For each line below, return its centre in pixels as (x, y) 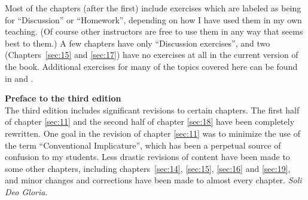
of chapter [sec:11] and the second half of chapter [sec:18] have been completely (150, 121)
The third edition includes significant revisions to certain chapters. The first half (152, 110)
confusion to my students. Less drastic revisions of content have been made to (147, 157)
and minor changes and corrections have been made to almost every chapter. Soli (153, 180)
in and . (19, 78)
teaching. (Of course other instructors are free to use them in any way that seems (154, 31)
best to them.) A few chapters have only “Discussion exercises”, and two (138, 43)
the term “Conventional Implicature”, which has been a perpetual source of (143, 145)
